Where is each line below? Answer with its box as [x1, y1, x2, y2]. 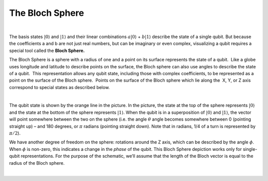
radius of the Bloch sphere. [9, 160, 65, 166]
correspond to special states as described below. [9, 84, 110, 90]
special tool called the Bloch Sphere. [9, 47, 85, 53]
